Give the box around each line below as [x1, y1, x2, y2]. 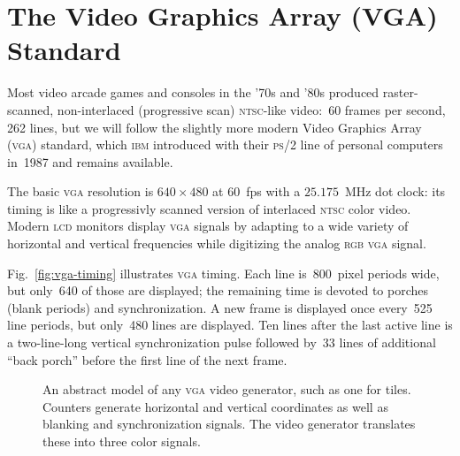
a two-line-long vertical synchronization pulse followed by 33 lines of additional [7, 333, 436, 352]
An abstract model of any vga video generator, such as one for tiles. [42, 380, 411, 399]
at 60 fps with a [212, 182, 301, 201]
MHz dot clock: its [344, 182, 446, 201]
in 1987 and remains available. [7, 152, 173, 171]
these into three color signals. [42, 432, 201, 450]
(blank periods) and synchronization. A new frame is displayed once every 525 [7, 298, 433, 316]
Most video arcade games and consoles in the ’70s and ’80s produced [7, 83, 379, 102]
